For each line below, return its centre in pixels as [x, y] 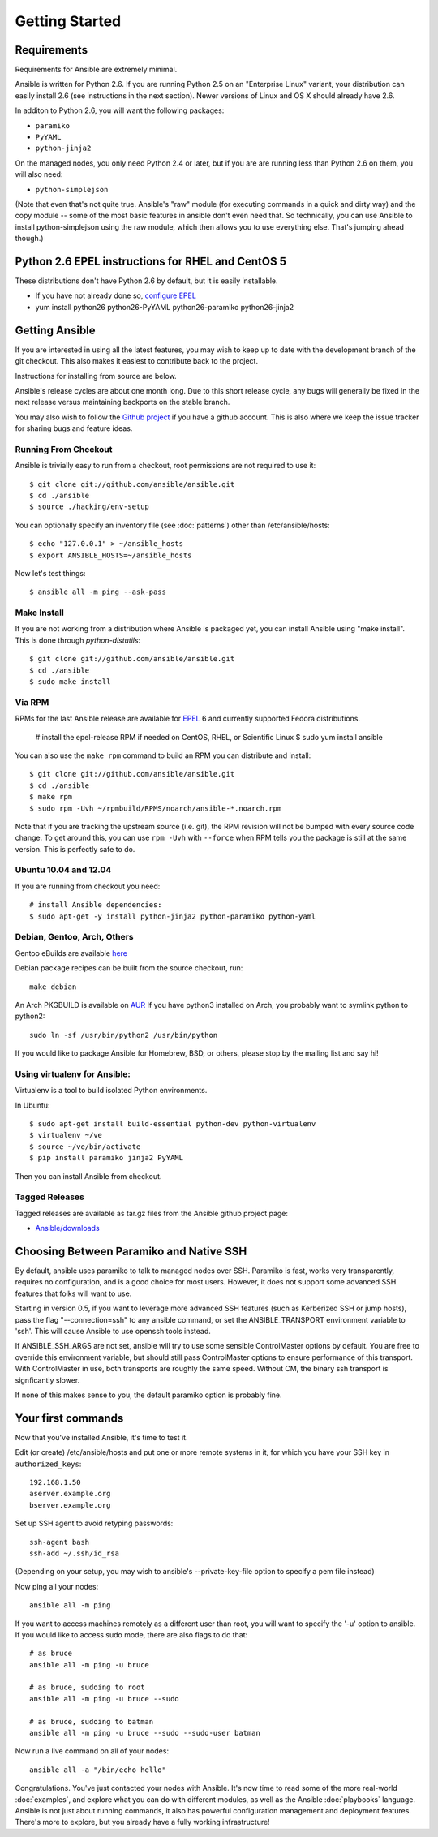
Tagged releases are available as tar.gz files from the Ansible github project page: [151, 1213]
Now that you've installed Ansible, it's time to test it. [101, 1437]
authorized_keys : [48, 1464]
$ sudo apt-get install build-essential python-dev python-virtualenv [173, 1124]
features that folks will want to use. [73, 1293]
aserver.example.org [70, 1494]
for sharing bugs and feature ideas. [74, 428]
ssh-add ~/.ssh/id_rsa [75, 1553]
